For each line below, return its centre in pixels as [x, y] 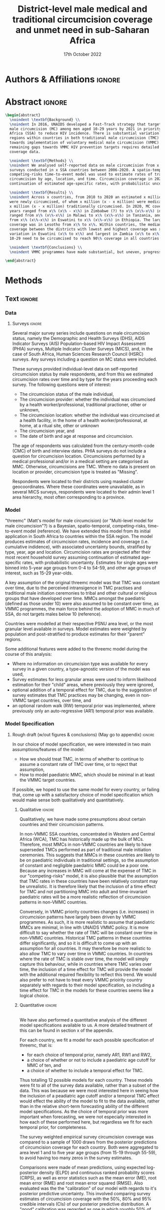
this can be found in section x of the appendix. [67, 1030]
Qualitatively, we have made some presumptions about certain [82, 819]
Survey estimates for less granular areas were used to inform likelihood [84, 680]
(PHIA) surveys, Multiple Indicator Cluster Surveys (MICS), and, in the [82, 349]
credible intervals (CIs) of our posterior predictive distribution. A [84, 1204]
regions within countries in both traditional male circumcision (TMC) [84, 138]
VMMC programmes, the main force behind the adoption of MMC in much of [82, 609]
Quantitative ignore [38, 1005]
